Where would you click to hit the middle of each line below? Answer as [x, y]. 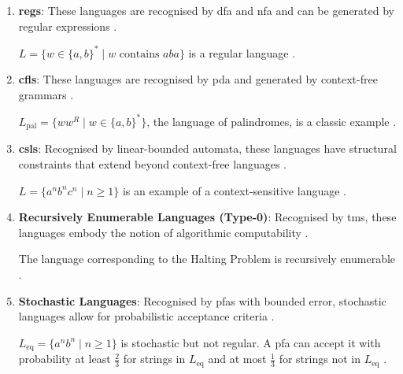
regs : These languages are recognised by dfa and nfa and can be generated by [206, 10]
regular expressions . [68, 26]
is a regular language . [242, 52]
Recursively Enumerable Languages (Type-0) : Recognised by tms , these [207, 217]
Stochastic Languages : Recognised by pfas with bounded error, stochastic [202, 300]
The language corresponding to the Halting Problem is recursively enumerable [207, 259]
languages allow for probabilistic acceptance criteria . [146, 316]
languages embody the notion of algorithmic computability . [163, 232]
